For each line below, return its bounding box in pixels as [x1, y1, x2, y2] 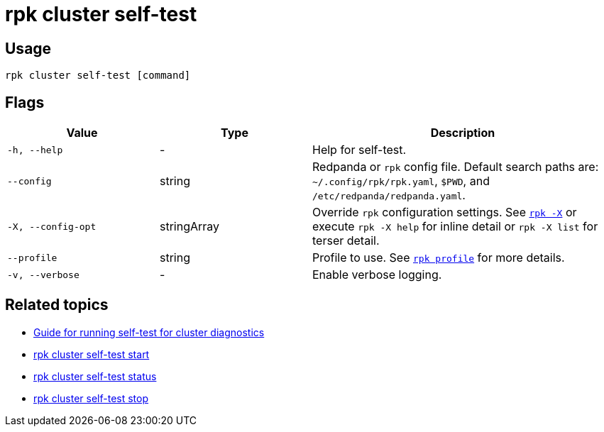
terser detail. [312, 233, 380, 248]
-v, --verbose [7, 269, 79, 280]
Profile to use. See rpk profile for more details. [312, 250, 565, 265]
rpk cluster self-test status [33, 370, 157, 382]
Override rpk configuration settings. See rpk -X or [312, 205, 577, 220]
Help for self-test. [312, 143, 407, 157]
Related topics [5, 296, 109, 314]
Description [430, 126, 495, 140]
